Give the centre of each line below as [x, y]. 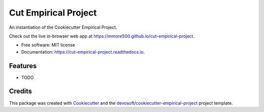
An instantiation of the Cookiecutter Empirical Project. [63, 27]
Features [23, 66]
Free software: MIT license [48, 45]
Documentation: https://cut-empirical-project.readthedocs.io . [83, 52]
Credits [21, 91]
